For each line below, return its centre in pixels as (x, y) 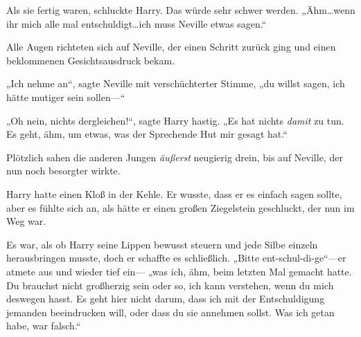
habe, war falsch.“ (44, 326)
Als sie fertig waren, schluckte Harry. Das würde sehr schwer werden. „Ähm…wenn (181, 10)
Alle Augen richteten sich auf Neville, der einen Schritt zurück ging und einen (171, 47)
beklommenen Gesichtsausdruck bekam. (91, 60)
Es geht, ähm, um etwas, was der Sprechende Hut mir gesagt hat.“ (147, 134)
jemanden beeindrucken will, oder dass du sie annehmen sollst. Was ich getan (170, 312)
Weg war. (26, 221)
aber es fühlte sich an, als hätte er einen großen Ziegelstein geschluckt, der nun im (180, 207)
